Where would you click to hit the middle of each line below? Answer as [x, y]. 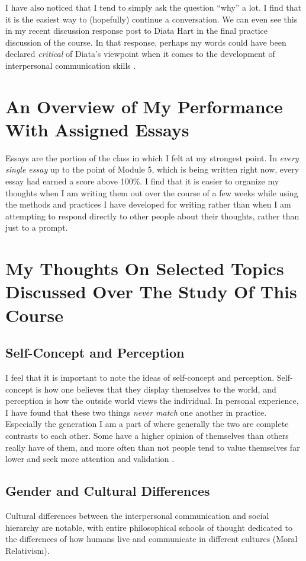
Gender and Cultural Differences [108, 491]
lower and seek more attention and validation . [90, 459]
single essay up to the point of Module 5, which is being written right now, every [152, 169]
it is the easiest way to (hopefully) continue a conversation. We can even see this [152, 19]
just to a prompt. [37, 227]
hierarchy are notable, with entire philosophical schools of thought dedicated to [149, 527]
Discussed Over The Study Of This [151, 291]
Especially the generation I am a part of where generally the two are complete [147, 424]
